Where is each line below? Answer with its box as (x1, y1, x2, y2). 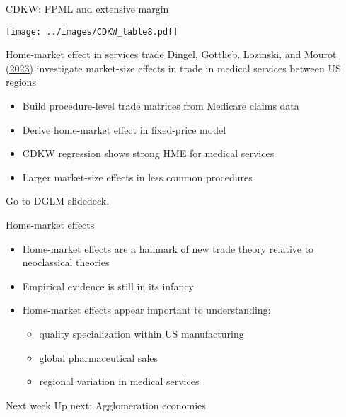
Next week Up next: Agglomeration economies (6, 397, 206, 412)
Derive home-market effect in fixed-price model (22, 122, 226, 137)
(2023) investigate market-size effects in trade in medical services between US (6, 60, 341, 75)
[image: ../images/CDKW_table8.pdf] (6, 26, 178, 37)
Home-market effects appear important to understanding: (22, 302, 271, 317)
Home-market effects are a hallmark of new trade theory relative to (22, 241, 314, 256)
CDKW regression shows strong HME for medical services (22, 146, 275, 161)
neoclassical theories (22, 255, 110, 270)
